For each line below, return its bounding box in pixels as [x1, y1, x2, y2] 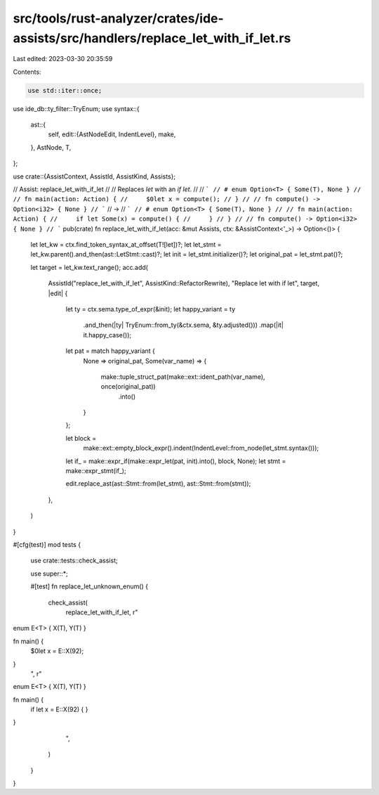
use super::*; [30, 569, 68, 578]
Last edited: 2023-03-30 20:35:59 [13, 55, 113, 63]
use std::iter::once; [27, 86, 102, 94]
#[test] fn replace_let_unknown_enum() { [30, 582, 149, 590]
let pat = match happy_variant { [65, 347, 156, 355]
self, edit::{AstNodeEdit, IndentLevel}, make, [48, 130, 176, 138]
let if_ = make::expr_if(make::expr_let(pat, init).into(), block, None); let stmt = [65, 457, 286, 465]
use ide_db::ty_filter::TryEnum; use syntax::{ [13, 104, 140, 112]
